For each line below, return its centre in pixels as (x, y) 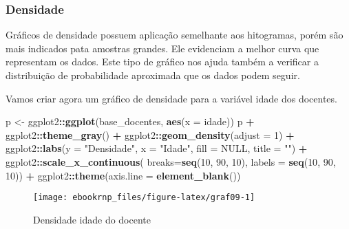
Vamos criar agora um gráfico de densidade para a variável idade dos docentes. (171, 98)
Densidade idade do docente (92, 219)
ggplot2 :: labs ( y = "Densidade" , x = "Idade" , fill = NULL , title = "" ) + (157, 148)
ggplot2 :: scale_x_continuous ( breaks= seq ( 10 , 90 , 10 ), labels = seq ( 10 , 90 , (171, 161)
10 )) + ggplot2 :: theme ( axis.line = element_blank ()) (123, 175)
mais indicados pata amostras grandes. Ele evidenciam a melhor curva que (162, 48)
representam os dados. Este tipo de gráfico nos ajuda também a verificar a (162, 62)
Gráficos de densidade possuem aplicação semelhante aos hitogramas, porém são (174, 35)
